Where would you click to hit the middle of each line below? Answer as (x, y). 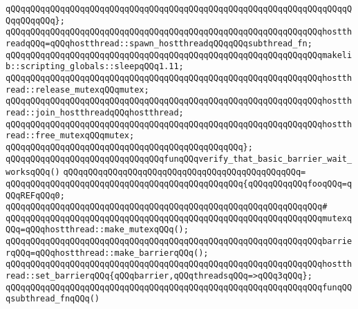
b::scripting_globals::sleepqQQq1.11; (95, 67)
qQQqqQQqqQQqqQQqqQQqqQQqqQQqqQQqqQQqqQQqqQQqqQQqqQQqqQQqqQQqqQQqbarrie (179, 242)
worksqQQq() (33, 172)
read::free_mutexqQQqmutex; (70, 136)
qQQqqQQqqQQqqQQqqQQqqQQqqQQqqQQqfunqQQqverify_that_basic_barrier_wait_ (179, 159)
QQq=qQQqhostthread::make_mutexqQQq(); (97, 230)
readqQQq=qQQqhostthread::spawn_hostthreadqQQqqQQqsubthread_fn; (159, 43)
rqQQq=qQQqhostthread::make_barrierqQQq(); (107, 253)
